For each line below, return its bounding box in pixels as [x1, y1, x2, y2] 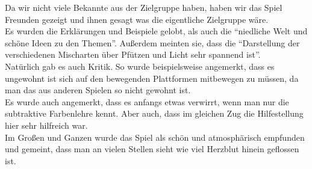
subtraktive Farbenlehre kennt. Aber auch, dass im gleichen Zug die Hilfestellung [5, 107, 304, 120]
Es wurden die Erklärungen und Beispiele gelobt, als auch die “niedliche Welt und [5, 25, 308, 37]
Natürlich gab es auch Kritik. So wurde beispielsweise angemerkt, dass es [5, 60, 275, 72]
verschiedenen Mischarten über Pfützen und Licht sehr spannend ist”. [5, 48, 261, 61]
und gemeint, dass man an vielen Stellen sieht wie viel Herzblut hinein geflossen [5, 143, 299, 155]
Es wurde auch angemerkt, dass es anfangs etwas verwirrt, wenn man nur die [5, 95, 289, 108]
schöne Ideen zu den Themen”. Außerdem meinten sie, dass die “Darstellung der [5, 36, 300, 49]
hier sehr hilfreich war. [5, 118, 88, 131]
